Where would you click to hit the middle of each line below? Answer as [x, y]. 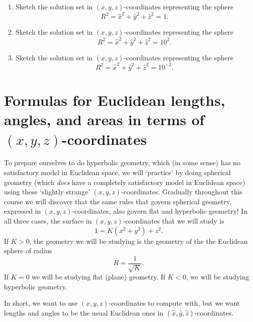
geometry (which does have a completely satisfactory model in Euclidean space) [125, 182]
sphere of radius [28, 251]
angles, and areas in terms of [104, 119]
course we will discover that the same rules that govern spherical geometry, [118, 201]
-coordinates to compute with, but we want [174, 303]
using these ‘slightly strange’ [47, 192]
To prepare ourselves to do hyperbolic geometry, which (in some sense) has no [122, 162]
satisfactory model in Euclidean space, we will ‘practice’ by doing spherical [117, 172]
